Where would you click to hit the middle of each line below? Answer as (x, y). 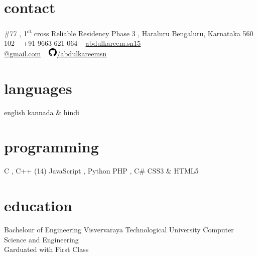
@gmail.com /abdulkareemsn (55, 53)
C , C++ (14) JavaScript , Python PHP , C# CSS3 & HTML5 (101, 171)
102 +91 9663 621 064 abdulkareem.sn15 (73, 43)
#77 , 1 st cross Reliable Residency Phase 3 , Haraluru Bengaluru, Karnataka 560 (129, 32)
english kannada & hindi (42, 112)
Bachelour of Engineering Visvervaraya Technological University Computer (119, 230)
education (38, 205)
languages (38, 88)
